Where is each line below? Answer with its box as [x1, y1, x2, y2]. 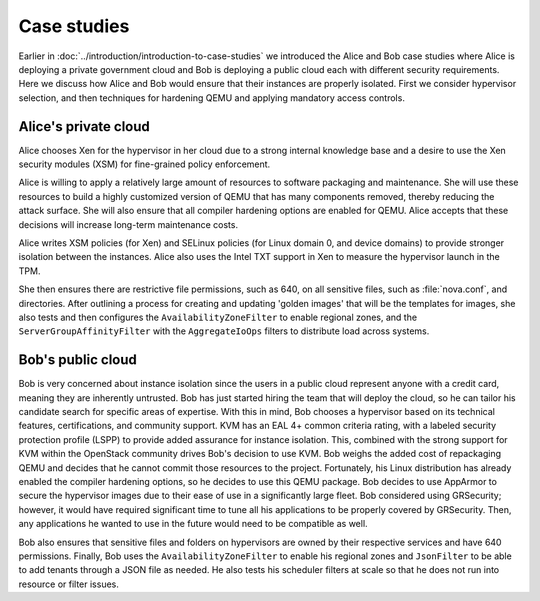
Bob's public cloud [18, 351, 137, 369]
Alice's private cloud [18, 118, 150, 135]
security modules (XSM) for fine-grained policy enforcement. [18, 158, 271, 170]
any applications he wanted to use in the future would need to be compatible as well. [18, 518, 369, 530]
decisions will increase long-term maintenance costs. [18, 218, 239, 230]
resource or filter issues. [18, 578, 120, 590]
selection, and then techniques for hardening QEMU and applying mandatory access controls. [18, 91, 405, 104]
